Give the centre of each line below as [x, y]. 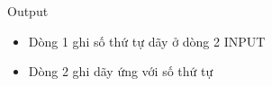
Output [28, 11]
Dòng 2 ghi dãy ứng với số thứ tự [121, 71]
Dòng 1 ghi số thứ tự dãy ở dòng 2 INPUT [147, 41]
